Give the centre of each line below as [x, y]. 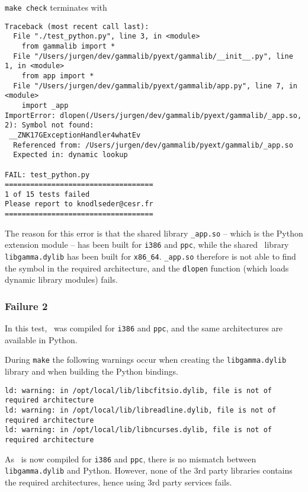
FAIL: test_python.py [47, 175]
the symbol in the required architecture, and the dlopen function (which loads [147, 268]
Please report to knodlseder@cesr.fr [79, 204]
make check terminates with [56, 7]
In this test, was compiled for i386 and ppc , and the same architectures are [144, 328]
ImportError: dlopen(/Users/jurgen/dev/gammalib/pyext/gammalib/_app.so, [153, 115]
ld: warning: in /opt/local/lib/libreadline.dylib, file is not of [141, 410]
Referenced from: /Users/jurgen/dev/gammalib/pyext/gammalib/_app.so [153, 145]
